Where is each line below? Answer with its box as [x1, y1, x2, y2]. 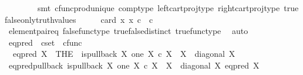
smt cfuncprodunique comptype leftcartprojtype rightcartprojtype [37, 2, 280, 13]
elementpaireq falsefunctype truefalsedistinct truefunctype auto [8, 25, 248, 37]
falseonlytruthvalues [5, 13, 76, 25]
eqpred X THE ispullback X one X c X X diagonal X [12, 47, 235, 60]
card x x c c [100, 13, 153, 25]
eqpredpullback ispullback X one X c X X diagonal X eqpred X [8, 59, 260, 71]
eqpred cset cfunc [8, 36, 82, 48]
